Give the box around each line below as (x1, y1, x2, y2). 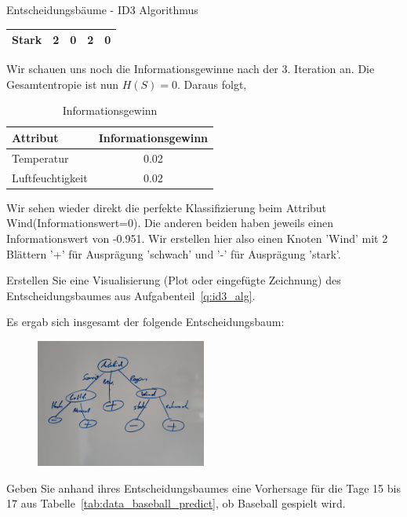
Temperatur (12, 149, 69, 166)
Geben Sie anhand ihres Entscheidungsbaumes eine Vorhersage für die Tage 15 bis (6, 479, 401, 496)
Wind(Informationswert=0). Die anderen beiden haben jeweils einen (6, 214, 334, 231)
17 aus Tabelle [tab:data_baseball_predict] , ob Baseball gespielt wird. (6, 495, 346, 511)
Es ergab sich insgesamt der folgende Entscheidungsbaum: (6, 313, 285, 330)
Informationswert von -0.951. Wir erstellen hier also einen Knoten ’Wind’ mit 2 (6, 229, 388, 246)
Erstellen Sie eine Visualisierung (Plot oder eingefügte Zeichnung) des (6, 272, 341, 288)
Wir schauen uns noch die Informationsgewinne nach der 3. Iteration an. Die (6, 60, 375, 77)
